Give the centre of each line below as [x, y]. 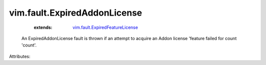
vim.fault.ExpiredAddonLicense [76, 13]
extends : [43, 27]
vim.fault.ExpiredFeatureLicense [105, 27]
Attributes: [20, 56]
